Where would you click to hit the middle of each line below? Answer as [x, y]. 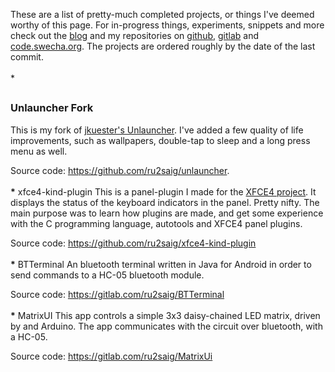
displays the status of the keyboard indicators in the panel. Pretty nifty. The [165, 202]
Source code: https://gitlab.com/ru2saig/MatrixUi [111, 356]
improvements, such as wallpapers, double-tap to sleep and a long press [160, 140]
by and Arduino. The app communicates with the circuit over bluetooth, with [166, 326]
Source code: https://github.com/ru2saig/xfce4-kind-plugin [133, 243]
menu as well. [39, 151]
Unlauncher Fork [52, 108]
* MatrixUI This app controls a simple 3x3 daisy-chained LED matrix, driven [165, 315]
